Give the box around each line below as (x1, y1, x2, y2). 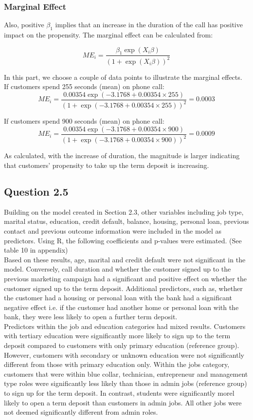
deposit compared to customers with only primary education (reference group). (4, 340, 239, 350)
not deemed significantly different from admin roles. (4, 407, 158, 417)
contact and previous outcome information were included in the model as (4, 225, 222, 236)
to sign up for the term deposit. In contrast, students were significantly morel (4, 388, 235, 398)
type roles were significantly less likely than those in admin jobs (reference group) (4, 378, 247, 388)
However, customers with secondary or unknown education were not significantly (4, 349, 244, 360)
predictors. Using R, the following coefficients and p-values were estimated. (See (4, 235, 242, 245)
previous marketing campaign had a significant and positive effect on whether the (4, 273, 247, 283)
